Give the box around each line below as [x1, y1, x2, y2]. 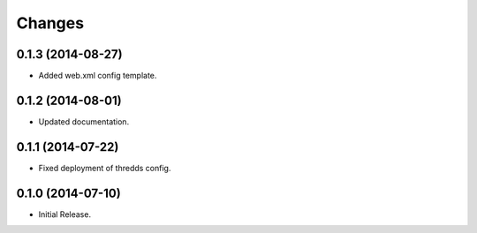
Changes [16, 13, 84, 33]
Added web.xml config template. [38, 71, 157, 81]
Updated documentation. [38, 116, 130, 127]
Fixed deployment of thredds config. [38, 162, 171, 173]
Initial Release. [38, 208, 92, 220]
